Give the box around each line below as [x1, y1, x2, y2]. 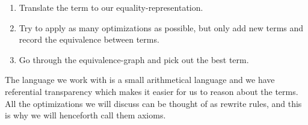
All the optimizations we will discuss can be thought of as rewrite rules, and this [5, 97, 302, 109]
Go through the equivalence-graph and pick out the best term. [19, 53, 249, 66]
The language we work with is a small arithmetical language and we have [5, 73, 275, 86]
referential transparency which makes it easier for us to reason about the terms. [5, 85, 298, 97]
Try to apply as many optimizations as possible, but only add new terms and [19, 21, 304, 34]
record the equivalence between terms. [19, 33, 159, 46]
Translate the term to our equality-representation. [19, 1, 203, 13]
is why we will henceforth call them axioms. [5, 109, 166, 121]
